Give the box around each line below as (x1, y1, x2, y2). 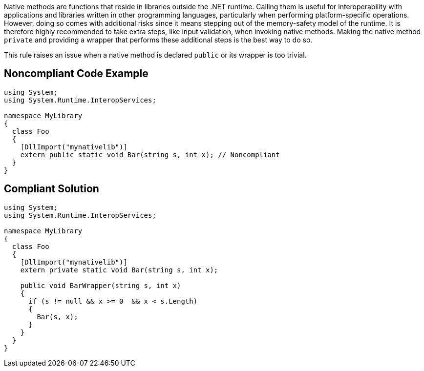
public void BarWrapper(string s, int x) (20, 281, 181, 289)
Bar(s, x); (37, 312, 78, 321)
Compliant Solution (4, 183, 99, 195)
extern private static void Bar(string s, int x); (20, 266, 218, 274)
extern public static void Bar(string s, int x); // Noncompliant (20, 150, 280, 159)
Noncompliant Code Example (4, 67, 148, 80)
